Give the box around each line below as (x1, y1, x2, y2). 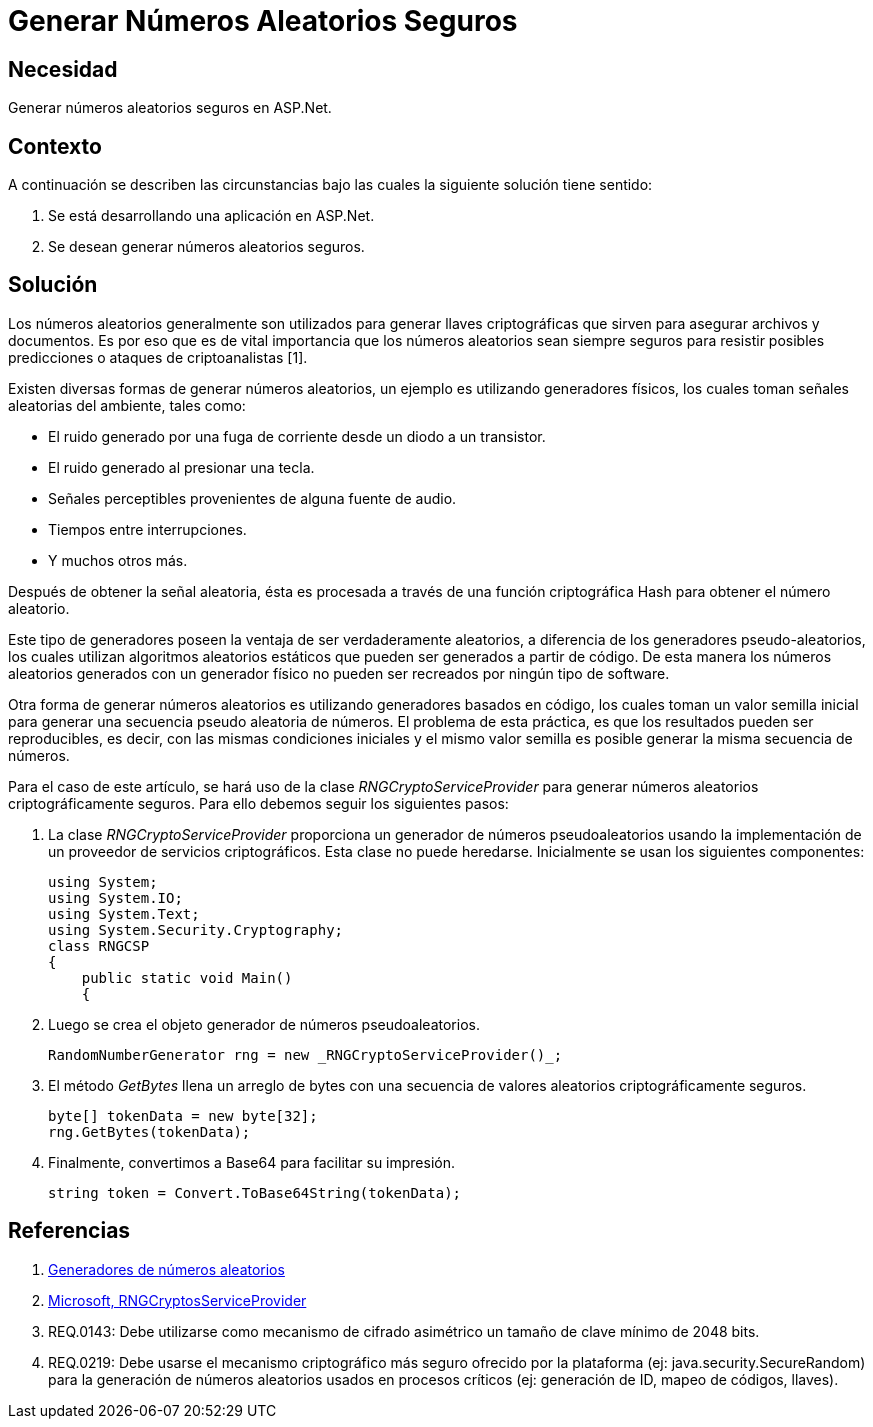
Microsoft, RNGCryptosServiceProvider (48, 1291, 307, 1309)
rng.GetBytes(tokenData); (48, 1123, 251, 1140)
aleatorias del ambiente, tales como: (8, 396, 246, 414)
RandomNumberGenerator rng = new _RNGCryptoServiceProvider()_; (48, 1046, 563, 1063)
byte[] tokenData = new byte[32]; (48, 1107, 318, 1124)
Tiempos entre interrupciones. (48, 520, 247, 538)
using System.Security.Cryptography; (48, 921, 344, 938)
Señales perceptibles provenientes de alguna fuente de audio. (48, 489, 457, 507)
